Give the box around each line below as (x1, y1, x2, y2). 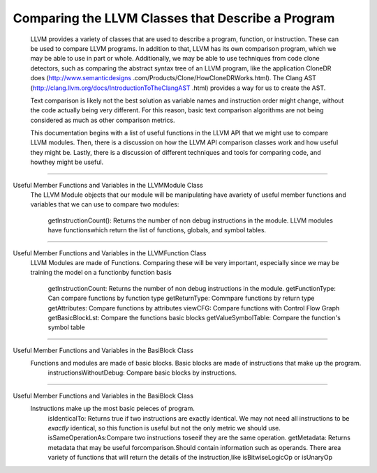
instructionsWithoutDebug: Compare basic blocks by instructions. (47, 368, 237, 377)
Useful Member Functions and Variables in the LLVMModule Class (13, 181, 204, 189)
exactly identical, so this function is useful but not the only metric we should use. (47, 424, 281, 433)
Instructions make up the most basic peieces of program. (30, 405, 195, 413)
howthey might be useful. (30, 158, 104, 167)
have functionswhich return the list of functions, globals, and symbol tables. (47, 226, 267, 234)
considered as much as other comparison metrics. (30, 116, 175, 124)
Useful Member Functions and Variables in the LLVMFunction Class (13, 248, 207, 257)
